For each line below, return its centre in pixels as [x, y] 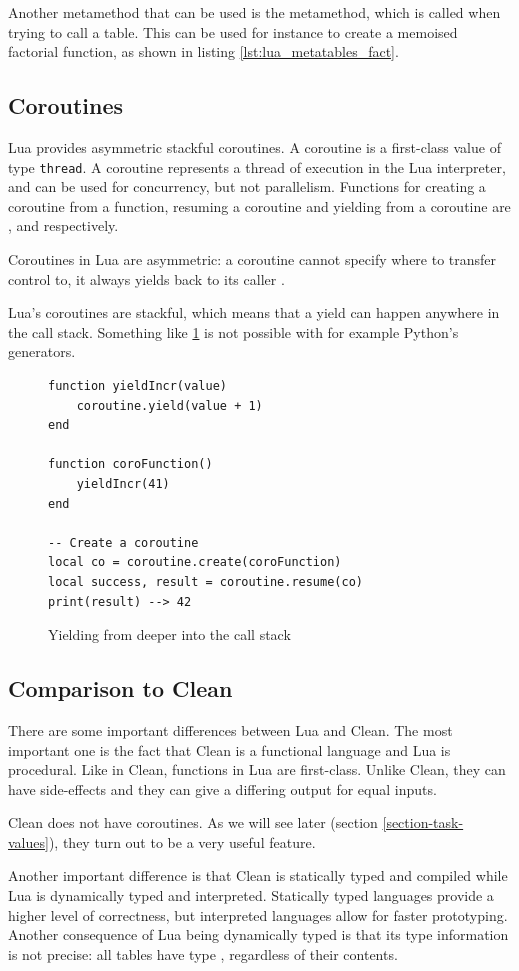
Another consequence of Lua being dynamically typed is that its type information [258, 934]
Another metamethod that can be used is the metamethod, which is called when [254, 12]
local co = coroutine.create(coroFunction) [195, 562]
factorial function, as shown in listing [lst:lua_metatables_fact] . [203, 51]
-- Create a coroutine [123, 542]
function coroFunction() [130, 464]
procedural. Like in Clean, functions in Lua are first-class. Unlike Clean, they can [257, 769]
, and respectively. [63, 225]
